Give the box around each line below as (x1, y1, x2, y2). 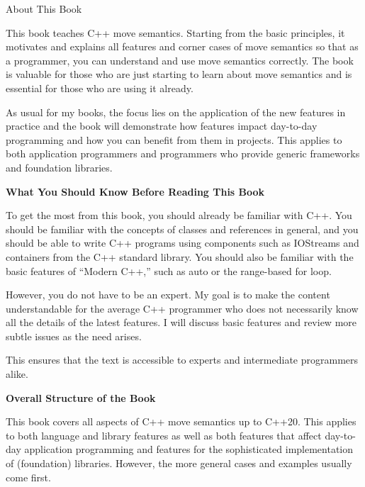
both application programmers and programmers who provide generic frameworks (6, 146, 360, 161)
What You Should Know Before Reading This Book (6, 184, 265, 198)
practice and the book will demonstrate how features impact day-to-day (6, 118, 318, 133)
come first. (6, 469, 51, 484)
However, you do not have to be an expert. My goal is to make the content (6, 287, 330, 302)
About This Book (6, 1, 82, 16)
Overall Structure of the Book (6, 390, 156, 405)
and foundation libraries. (6, 159, 113, 174)
